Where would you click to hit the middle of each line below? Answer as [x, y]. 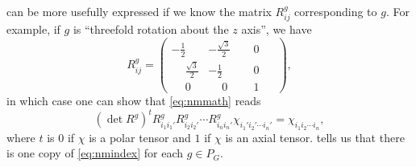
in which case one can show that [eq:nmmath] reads [134, 101]
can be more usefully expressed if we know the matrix [139, 11]
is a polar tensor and [140, 137]
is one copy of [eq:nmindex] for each [95, 153]
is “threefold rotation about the [151, 29]
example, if [33, 29]
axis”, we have [277, 29]
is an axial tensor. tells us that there [315, 137]
